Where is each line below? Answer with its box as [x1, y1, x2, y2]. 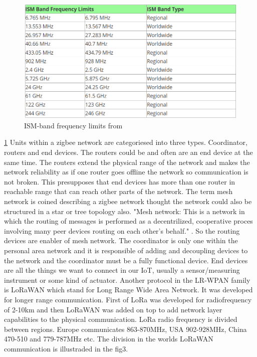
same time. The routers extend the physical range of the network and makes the [4, 156, 250, 167]
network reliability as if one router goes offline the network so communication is [4, 166, 248, 177]
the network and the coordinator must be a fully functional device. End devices [4, 255, 248, 265]
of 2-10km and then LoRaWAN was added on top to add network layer [4, 304, 222, 314]
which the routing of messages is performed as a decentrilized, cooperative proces [4, 216, 253, 226]
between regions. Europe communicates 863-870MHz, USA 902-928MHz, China [4, 323, 247, 334]
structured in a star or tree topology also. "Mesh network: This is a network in [4, 206, 245, 216]
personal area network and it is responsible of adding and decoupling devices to [4, 245, 248, 255]
